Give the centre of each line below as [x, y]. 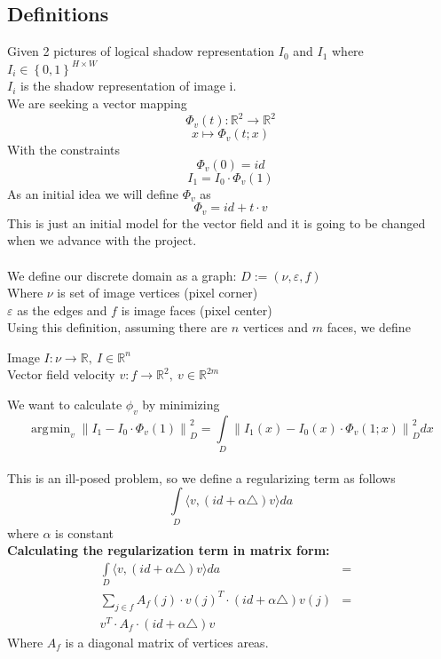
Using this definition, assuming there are [118, 327]
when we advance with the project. [102, 240]
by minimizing [181, 405]
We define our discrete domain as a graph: [122, 275]
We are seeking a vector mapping [97, 103]
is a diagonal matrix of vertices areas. [167, 642]
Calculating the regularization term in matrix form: [169, 550]
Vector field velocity [61, 374]
